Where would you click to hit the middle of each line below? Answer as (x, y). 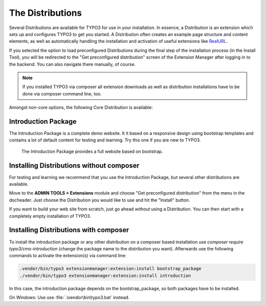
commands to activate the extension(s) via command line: (68, 256)
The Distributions (46, 13)
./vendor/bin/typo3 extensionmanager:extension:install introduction (105, 275)
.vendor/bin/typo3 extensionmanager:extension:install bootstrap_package (110, 269)
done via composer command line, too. (62, 94)
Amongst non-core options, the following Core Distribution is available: (81, 107)
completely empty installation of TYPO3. (50, 216)
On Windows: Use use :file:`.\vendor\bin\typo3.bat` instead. (69, 298)
